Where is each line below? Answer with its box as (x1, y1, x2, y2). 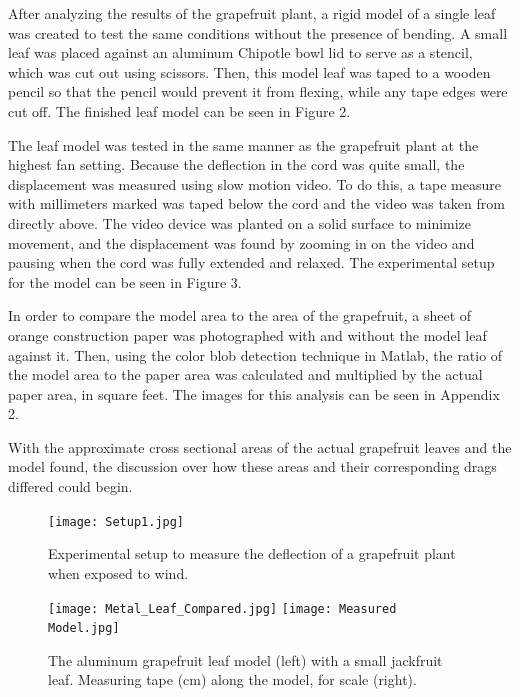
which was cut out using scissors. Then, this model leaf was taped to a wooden (8, 61, 491, 82)
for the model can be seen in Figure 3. (8, 271, 242, 292)
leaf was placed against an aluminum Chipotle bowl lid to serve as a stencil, (8, 42, 473, 63)
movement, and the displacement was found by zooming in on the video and (8, 232, 475, 253)
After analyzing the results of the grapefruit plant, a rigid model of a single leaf (8, 3, 496, 23)
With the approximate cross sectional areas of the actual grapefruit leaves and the (8, 436, 512, 457)
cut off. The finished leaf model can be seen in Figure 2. (8, 100, 351, 121)
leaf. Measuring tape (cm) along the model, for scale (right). (48, 669, 417, 690)
